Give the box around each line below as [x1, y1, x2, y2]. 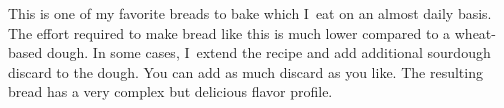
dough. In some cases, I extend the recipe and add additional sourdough [46, 42, 491, 63]
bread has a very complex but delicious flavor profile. [8, 81, 333, 102]
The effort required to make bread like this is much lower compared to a [8, 22, 451, 43]
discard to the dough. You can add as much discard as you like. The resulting [8, 61, 483, 82]
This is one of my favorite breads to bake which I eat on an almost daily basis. [8, 3, 492, 23]
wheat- [454, 22, 496, 43]
